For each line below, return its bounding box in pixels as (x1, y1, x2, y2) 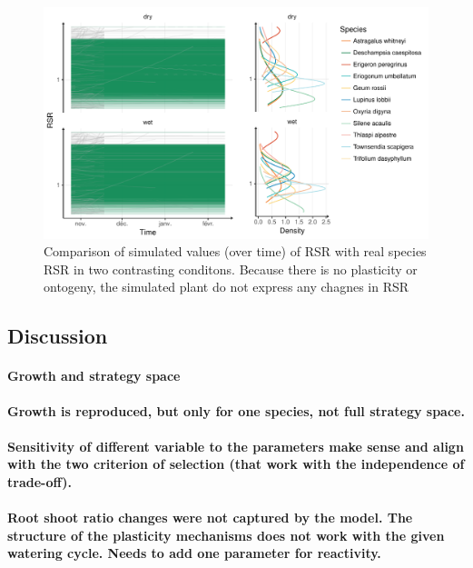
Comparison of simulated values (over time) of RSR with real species (44, 242, 427, 261)
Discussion (7, 322, 108, 350)
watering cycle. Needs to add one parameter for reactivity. (7, 543, 381, 563)
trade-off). (7, 472, 73, 491)
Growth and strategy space (7, 366, 181, 385)
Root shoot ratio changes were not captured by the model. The (7, 508, 413, 527)
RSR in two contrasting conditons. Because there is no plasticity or (44, 259, 418, 278)
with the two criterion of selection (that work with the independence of (7, 454, 465, 473)
